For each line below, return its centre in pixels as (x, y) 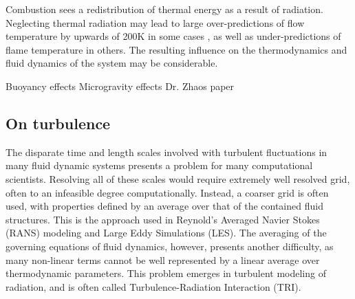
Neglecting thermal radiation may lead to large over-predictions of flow (155, 22)
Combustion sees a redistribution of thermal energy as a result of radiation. (164, 9)
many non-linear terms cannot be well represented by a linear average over (163, 259)
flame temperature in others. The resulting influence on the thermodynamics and (176, 49)
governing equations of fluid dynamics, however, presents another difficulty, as (170, 246)
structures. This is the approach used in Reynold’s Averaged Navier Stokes (163, 219)
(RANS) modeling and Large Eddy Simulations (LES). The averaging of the (166, 233)
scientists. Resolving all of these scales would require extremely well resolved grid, (178, 178)
